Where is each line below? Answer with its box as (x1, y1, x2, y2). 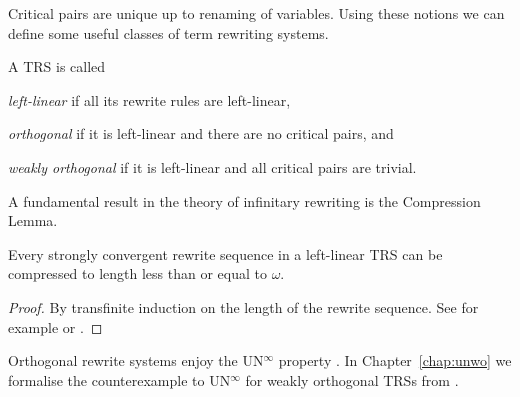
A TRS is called (8, 56, 106, 77)
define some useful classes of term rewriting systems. (8, 22, 329, 43)
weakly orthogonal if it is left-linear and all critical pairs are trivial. (8, 156, 417, 177)
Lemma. (8, 210, 58, 231)
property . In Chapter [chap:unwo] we (278, 350, 512, 371)
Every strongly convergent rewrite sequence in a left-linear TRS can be (8, 243, 443, 264)
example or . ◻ (8, 316, 103, 337)
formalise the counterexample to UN (8, 369, 231, 390)
